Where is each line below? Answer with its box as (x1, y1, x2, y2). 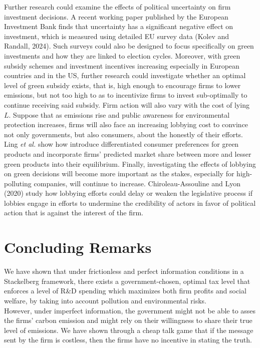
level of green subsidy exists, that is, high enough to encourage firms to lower (4, 80, 241, 90)
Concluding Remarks (4, 237, 152, 257)
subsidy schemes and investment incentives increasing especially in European (4, 60, 239, 71)
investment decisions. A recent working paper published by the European (4, 11, 228, 22)
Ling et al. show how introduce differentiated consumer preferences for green (4, 139, 239, 149)
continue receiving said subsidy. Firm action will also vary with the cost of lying (4, 99, 249, 110)
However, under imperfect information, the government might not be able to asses (4, 305, 256, 315)
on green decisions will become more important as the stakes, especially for (4, 168, 234, 179)
